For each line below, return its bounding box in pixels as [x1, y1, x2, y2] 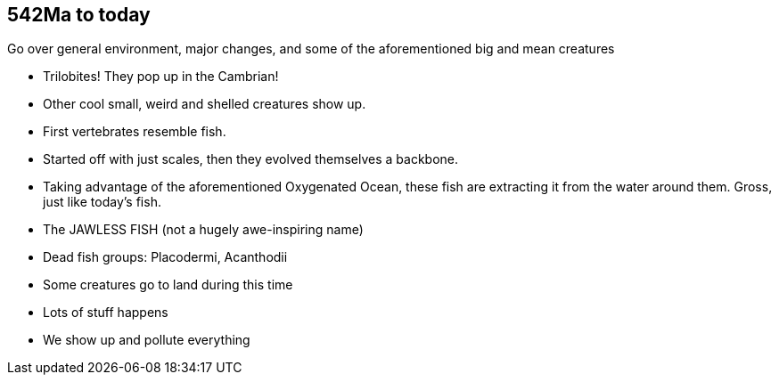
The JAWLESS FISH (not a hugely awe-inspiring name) [43, 222, 364, 238]
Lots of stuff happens [43, 305, 168, 321]
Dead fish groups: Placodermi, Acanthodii [43, 249, 288, 265]
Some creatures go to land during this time [43, 277, 293, 293]
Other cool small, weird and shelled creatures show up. [43, 96, 366, 112]
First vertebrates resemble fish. [43, 124, 226, 140]
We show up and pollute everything [43, 332, 250, 348]
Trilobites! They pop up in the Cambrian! [43, 69, 279, 85]
